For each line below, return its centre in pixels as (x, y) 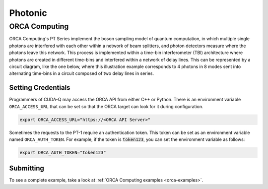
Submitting (27, 168)
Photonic (28, 13)
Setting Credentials (40, 88)
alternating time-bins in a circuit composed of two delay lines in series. (82, 73)
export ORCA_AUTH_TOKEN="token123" (63, 152)
